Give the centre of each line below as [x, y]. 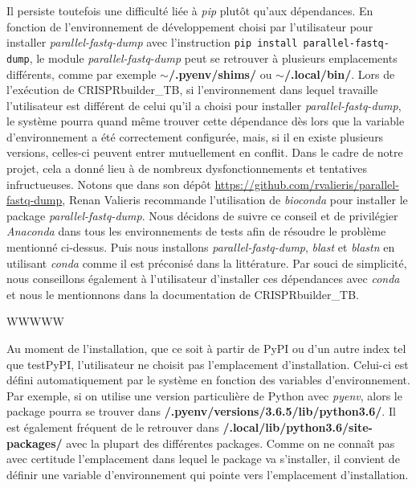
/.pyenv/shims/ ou [220, 74]
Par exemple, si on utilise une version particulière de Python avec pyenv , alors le [204, 395]
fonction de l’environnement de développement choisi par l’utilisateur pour [190, 26]
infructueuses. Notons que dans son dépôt [109, 184]
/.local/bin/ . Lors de [339, 74]
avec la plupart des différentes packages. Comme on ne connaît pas [230, 443]
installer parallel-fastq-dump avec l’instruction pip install [152, 42]
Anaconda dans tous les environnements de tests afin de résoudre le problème [196, 231]
